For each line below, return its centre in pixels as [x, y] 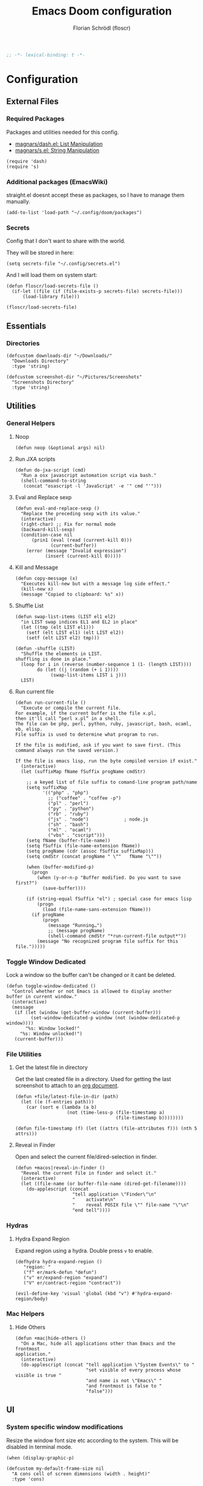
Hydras [17, 1225]
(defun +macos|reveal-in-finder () [60, 1168]
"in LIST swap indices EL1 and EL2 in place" [79, 622]
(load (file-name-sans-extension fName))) [97, 909]
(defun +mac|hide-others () [50, 1338]
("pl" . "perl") [68, 803]
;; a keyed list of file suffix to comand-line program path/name [112, 782]
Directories [23, 343]
